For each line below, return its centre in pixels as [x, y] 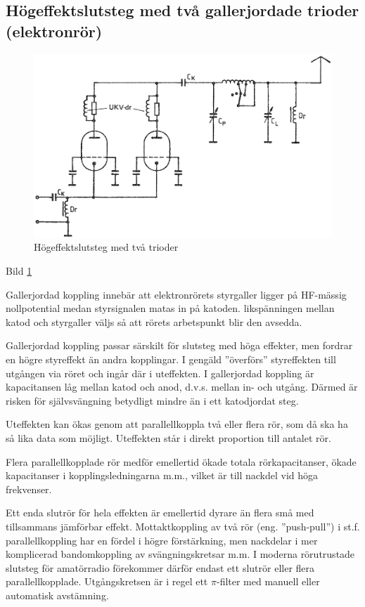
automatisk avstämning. [57, 595]
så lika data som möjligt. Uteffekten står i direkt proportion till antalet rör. [168, 437]
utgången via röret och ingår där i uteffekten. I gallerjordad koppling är [160, 373]
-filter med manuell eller [268, 581]
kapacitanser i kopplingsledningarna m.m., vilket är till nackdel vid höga [162, 475]
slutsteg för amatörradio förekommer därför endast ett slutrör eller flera [160, 567]
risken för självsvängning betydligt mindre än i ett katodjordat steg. [152, 400]
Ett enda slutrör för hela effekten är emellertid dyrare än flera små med [160, 513]
